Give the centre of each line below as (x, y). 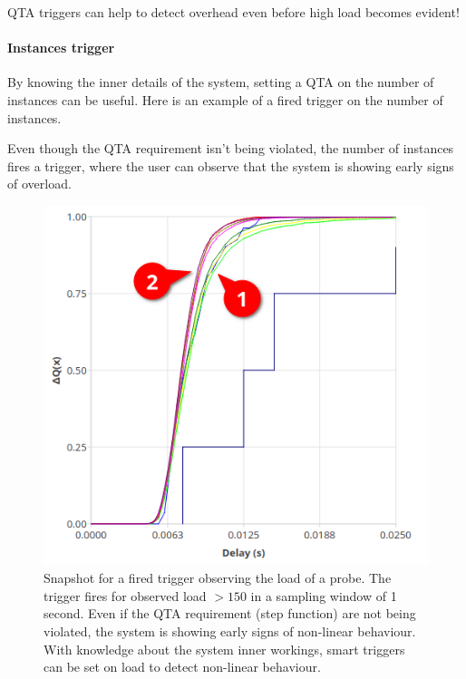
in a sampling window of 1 (324, 595)
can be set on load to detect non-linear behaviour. (182, 667)
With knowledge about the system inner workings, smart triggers (224, 649)
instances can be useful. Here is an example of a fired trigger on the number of (225, 99)
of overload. (39, 184)
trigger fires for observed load (125, 595)
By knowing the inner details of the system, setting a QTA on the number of (221, 82)
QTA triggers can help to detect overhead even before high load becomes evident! (233, 12)
